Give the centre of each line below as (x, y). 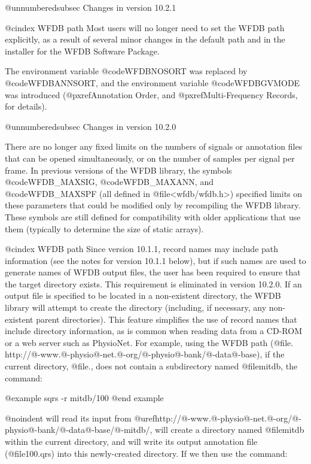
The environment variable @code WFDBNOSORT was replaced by (126, 71)
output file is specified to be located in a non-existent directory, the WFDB (143, 295)
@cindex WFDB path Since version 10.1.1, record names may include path (142, 249)
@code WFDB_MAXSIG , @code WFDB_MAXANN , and (109, 182)
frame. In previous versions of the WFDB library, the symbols (118, 170)
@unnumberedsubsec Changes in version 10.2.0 (91, 126)
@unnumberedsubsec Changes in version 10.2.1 (91, 7)
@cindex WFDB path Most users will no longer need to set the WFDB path (145, 27)
